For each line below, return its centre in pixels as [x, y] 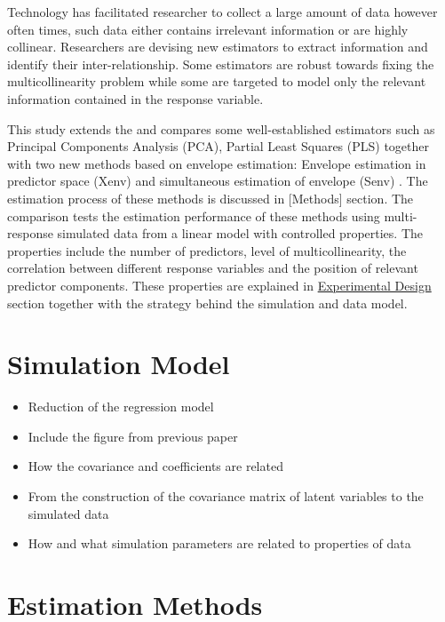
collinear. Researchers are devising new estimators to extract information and [218, 47]
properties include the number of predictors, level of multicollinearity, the [207, 250]
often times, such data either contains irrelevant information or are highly [208, 29]
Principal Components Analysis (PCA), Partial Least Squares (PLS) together [219, 146]
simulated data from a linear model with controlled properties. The [240, 233]
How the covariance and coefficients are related [155, 466]
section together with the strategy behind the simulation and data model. [207, 303]
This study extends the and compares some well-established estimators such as [221, 128]
